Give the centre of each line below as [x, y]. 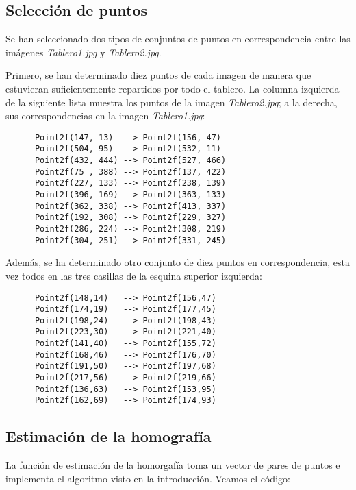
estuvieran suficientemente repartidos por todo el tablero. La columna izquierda [173, 88]
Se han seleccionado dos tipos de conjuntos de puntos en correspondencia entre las [178, 39]
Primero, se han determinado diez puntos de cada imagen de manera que [158, 75]
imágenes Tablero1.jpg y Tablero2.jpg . [84, 52]
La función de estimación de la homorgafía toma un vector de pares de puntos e [173, 465]
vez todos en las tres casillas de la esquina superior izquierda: [134, 275]
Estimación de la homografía [109, 436]
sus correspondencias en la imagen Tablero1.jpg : [105, 115]
